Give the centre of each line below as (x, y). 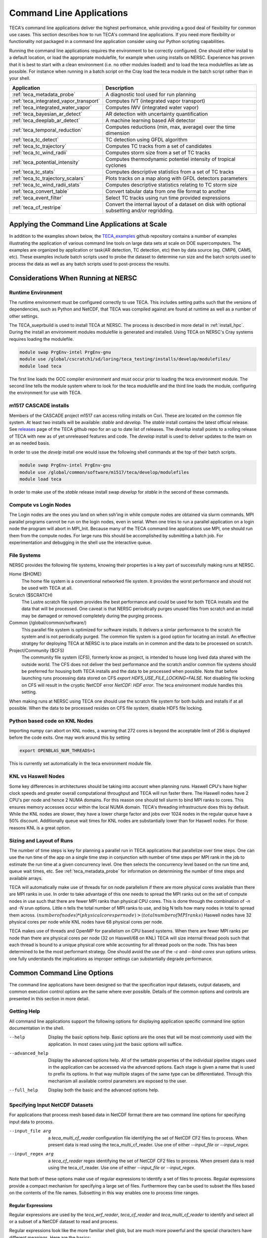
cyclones (116, 165)
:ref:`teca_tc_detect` (35, 140)
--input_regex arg (31, 1154)
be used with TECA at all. (47, 588)
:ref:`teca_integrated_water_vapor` (52, 107)
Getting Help (25, 1011)
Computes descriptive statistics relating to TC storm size (171, 185)
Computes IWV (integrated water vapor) (152, 107)
